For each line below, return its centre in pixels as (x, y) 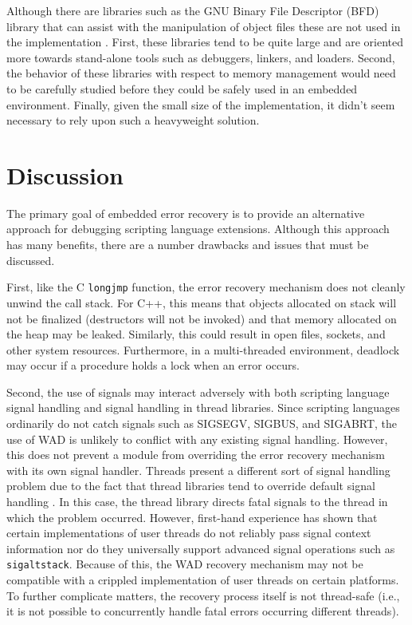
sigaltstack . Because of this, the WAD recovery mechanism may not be (185, 564)
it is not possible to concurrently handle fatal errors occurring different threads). (203, 611)
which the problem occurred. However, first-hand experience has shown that (192, 517)
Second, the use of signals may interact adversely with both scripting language (198, 392)
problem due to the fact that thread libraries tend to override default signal (191, 486)
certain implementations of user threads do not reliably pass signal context (189, 533)
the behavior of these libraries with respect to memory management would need (201, 73)
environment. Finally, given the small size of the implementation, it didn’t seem (201, 104)
